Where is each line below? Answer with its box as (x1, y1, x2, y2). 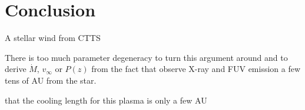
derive (5, 63, 26, 75)
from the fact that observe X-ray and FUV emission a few (91, 63, 301, 75)
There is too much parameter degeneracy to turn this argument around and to (5, 51, 288, 63)
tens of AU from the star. (5, 74, 97, 86)
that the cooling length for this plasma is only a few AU (5, 94, 207, 106)
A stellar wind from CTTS (5, 32, 101, 44)
